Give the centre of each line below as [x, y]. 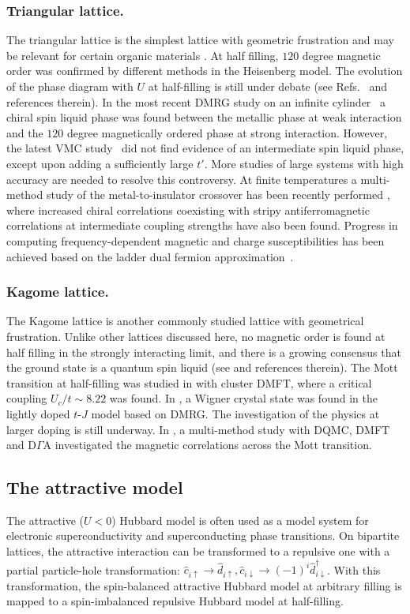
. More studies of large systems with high [304, 163]
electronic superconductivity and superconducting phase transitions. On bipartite [203, 535]
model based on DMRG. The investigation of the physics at [235, 413]
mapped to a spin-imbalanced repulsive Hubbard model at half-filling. [175, 601]
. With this [354, 569]
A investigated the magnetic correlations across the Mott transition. [207, 445]
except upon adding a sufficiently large [100, 163]
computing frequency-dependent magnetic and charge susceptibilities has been [196, 240]
